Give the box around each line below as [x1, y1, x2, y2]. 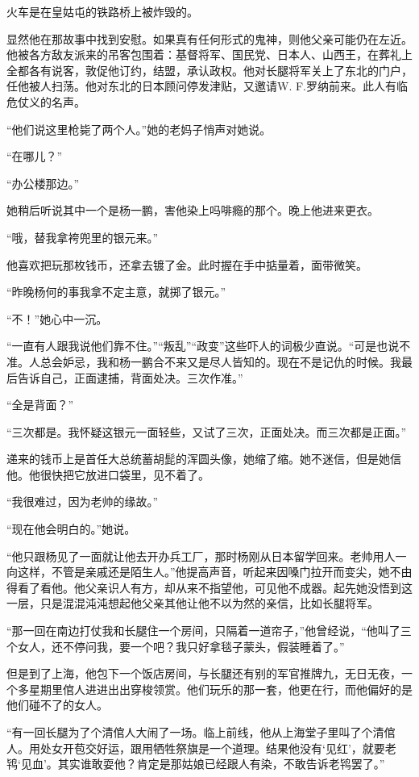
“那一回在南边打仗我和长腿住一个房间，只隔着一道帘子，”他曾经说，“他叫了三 [6, 622, 412, 639]
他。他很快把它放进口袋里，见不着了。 [6, 466, 209, 482]
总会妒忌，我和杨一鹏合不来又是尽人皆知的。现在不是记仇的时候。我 [39, 353, 401, 370]
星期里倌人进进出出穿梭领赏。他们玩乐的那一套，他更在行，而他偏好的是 [28, 680, 413, 697]
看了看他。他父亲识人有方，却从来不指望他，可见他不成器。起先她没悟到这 [17, 579, 413, 595]
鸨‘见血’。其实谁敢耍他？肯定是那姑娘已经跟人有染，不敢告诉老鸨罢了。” [6, 755, 385, 772]
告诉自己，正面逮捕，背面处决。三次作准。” [17, 369, 243, 386]
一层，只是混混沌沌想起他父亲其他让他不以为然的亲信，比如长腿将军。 [6, 595, 379, 612]
